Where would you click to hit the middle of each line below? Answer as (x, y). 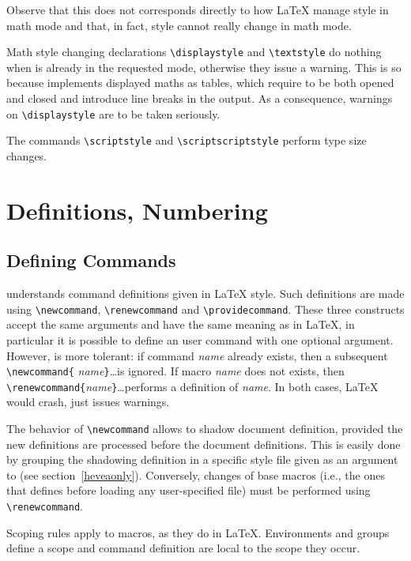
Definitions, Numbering (137, 210)
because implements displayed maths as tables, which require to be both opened (200, 83)
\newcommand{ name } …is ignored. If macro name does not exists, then (175, 371)
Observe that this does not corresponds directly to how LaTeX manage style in (198, 9)
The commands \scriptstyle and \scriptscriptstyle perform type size (187, 140)
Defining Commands (91, 260)
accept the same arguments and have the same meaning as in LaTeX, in (181, 324)
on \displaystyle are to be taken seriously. (113, 113)
